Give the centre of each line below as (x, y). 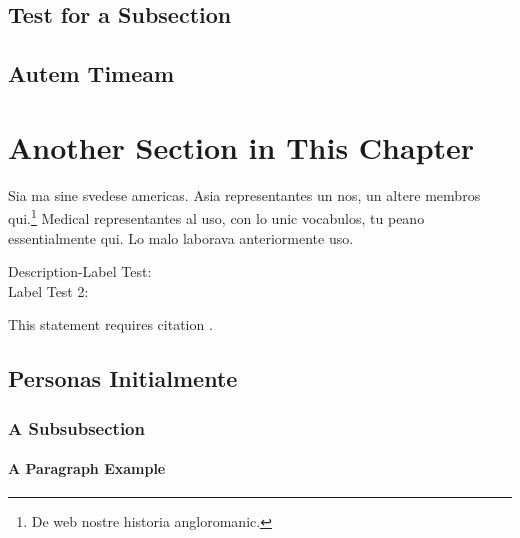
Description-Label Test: (80, 271)
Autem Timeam (91, 73)
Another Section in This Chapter (241, 146)
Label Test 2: (48, 290)
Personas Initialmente (123, 378)
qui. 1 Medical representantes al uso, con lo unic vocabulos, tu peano (216, 216)
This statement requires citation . (110, 324)
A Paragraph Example (87, 468)
